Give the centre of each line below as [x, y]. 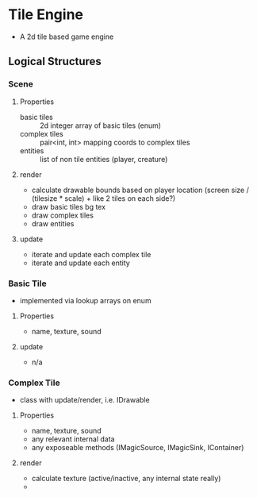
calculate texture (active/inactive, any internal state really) [126, 479]
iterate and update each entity [81, 263]
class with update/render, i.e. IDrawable [84, 400]
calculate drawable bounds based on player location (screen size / [140, 190]
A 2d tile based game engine [67, 37]
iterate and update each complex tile [91, 254]
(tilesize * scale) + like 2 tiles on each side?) [104, 198]
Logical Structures [55, 62]
